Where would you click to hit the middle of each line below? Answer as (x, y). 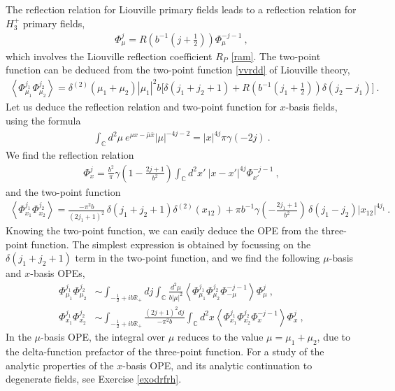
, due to (334, 337)
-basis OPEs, (58, 273)
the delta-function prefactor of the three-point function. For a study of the (165, 351)
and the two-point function (63, 191)
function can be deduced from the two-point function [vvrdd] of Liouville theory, (178, 70)
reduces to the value (220, 337)
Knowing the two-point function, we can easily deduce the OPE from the (162, 230)
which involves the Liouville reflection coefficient (109, 56)
